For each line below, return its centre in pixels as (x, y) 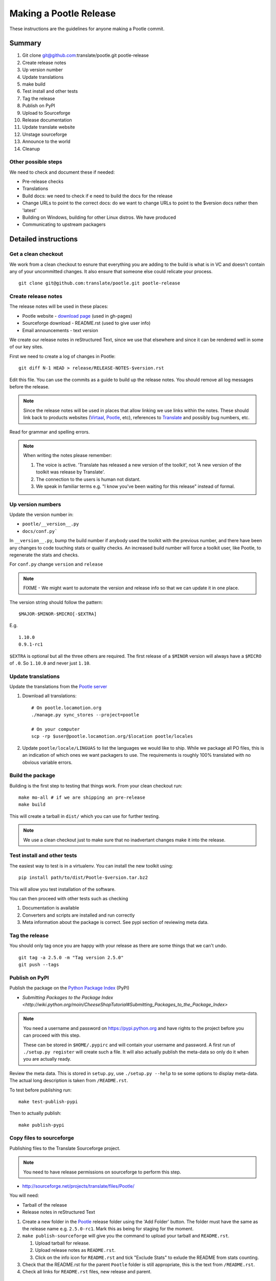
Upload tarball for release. (63, 1243)
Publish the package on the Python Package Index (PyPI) (70, 988)
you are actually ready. (47, 1059)
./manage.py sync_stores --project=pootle (85, 715)
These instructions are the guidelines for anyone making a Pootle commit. (87, 29)
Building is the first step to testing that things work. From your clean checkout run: (96, 786)
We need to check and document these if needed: (62, 172)
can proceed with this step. (52, 1036)
